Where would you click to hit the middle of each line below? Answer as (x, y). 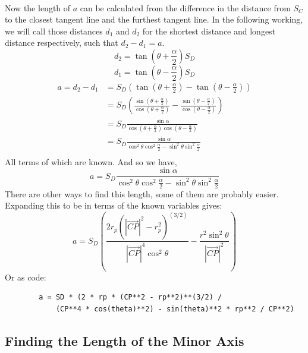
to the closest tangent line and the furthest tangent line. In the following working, (154, 19)
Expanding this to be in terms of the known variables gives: (114, 205)
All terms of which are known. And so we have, (91, 161)
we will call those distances (54, 31)
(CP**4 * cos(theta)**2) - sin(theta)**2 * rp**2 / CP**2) (175, 309)
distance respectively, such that (62, 42)
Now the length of (38, 7)
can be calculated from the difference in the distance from (185, 7)
